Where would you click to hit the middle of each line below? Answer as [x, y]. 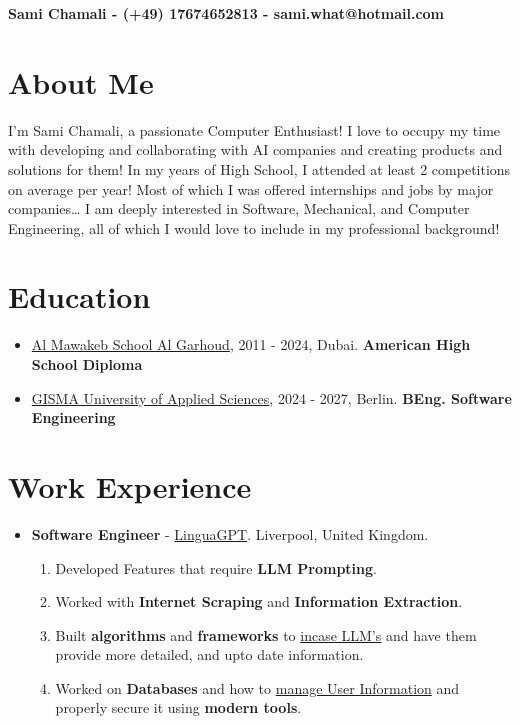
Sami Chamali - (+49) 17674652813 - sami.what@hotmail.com [226, 13]
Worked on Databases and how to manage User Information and [257, 687]
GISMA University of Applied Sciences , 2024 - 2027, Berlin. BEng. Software [271, 397]
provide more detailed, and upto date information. [209, 654]
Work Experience [130, 485]
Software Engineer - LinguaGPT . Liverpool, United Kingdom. [230, 533]
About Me [81, 81]
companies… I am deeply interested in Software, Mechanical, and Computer [239, 208]
